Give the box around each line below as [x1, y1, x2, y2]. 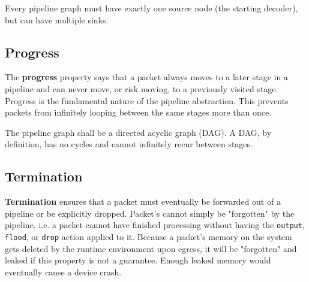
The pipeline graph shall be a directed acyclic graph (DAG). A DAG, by [5, 126, 272, 138]
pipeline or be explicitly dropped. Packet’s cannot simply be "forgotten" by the [5, 207, 295, 219]
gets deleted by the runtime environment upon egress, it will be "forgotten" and [5, 242, 297, 254]
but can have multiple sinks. [5, 13, 109, 26]
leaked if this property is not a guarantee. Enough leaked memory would [5, 254, 271, 266]
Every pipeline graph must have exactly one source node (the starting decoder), [5, 2, 298, 14]
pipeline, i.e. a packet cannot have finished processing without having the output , [5, 219, 305, 231]
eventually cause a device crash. [5, 265, 122, 278]
